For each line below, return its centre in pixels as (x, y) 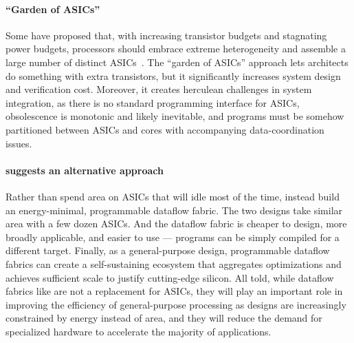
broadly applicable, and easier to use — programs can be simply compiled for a (173, 237)
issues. (19, 143)
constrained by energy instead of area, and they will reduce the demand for (164, 318)
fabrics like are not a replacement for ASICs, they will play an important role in (174, 291)
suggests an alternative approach (85, 170)
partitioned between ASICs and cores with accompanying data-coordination (165, 129)
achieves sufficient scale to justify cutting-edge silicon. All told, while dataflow (170, 277)
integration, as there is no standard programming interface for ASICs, (153, 102)
